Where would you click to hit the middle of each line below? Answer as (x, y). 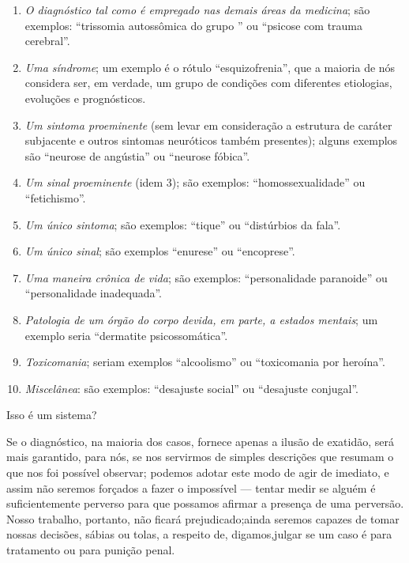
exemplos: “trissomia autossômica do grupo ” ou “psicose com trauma (194, 25)
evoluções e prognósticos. (85, 98)
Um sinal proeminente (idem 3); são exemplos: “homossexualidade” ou (195, 182)
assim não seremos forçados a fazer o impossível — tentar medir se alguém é (191, 487)
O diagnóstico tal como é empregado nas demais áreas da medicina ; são (197, 9)
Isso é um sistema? (52, 415)
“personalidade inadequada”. (94, 293)
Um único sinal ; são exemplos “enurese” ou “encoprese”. (160, 251)
